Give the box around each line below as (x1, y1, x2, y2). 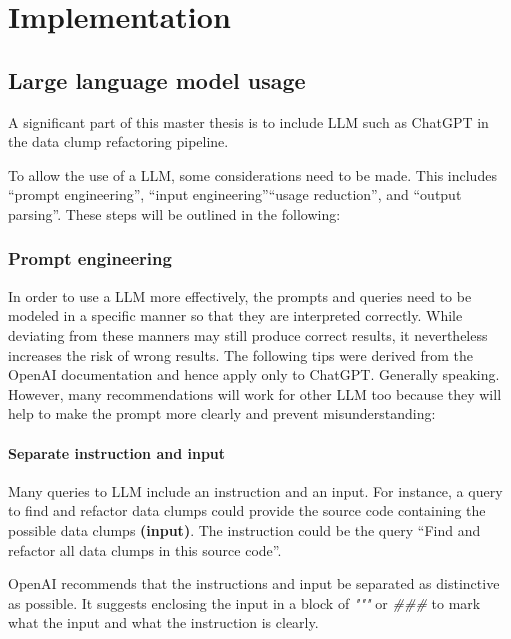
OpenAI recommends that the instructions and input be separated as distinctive (8, 573, 500, 594)
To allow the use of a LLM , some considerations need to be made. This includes (8, 164, 497, 185)
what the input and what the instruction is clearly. (8, 612, 319, 633)
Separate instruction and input (8, 442, 226, 463)
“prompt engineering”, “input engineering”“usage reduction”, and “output (8, 184, 462, 205)
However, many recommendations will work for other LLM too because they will (8, 383, 502, 404)
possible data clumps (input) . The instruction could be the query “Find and (8, 519, 481, 540)
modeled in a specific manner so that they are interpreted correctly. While (8, 305, 463, 326)
